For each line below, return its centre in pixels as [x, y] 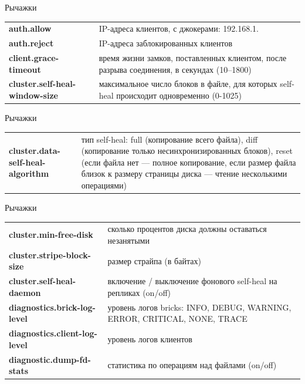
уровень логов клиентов [150, 338]
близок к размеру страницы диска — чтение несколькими [184, 174]
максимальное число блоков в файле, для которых [188, 84]
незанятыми [128, 240]
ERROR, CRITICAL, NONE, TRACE [177, 319]
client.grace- [34, 58]
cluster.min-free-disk [51, 235]
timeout [25, 69]
